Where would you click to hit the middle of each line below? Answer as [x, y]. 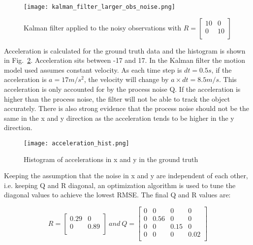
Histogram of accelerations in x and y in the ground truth [111, 159]
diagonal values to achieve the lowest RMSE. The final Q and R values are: [117, 195]
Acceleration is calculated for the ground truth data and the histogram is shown [125, 50]
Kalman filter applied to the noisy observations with [102, 27]
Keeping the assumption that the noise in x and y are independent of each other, [126, 176]
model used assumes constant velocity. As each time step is [93, 69]
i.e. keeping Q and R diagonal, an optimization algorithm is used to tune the [120, 185]
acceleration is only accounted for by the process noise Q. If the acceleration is [122, 89]
